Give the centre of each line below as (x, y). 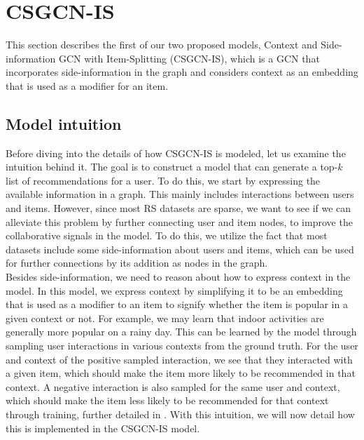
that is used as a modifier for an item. (87, 85)
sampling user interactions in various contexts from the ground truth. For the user (182, 346)
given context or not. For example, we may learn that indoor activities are (165, 318)
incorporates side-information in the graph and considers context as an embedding (182, 72)
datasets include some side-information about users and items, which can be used (180, 249)
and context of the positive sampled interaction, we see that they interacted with (179, 359)
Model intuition (64, 123)
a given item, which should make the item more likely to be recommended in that (181, 373)
